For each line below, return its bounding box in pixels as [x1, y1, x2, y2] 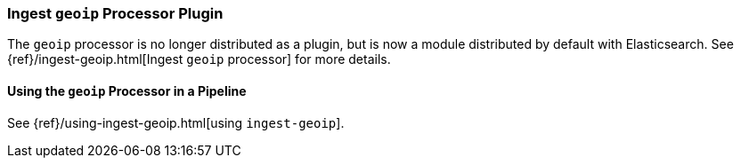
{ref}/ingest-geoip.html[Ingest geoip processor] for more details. [7, 51, 391, 67]
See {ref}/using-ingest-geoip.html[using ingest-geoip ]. [7, 114, 345, 130]
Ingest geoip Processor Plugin [7, 4, 224, 22]
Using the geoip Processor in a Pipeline [7, 82, 247, 98]
